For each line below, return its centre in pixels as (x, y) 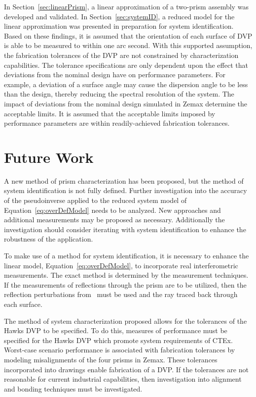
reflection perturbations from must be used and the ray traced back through (121, 294)
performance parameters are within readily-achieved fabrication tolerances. (117, 123)
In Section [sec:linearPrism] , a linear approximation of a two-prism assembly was (126, 6)
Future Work (49, 157)
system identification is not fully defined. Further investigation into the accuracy (126, 190)
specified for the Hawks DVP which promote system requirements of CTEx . (118, 340)
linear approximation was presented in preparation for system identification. (119, 26)
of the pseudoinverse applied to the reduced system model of (95, 200)
